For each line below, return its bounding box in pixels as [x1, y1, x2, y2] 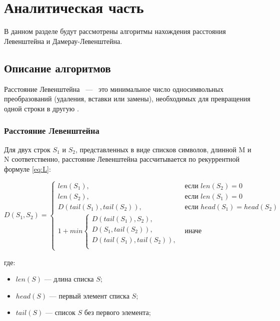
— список [45, 307, 75, 318]
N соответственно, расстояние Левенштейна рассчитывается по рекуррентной [4, 154, 240, 164]
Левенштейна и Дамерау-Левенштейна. [4, 35, 122, 46]
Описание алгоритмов [4, 60, 111, 75]
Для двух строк [4, 144, 50, 154]
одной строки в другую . [4, 103, 79, 113]
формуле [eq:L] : [4, 163, 51, 174]
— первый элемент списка [49, 290, 129, 301]
